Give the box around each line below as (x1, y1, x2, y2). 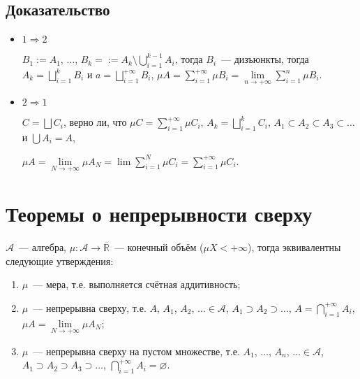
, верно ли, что (63, 115, 127, 129)
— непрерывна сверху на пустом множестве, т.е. (33, 343, 240, 358)
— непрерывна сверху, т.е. (33, 300, 147, 315)
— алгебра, (18, 239, 66, 254)
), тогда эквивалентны (248, 239, 341, 254)
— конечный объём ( (114, 239, 204, 254)
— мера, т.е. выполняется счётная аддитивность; (33, 277, 241, 292)
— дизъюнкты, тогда (221, 52, 309, 66)
